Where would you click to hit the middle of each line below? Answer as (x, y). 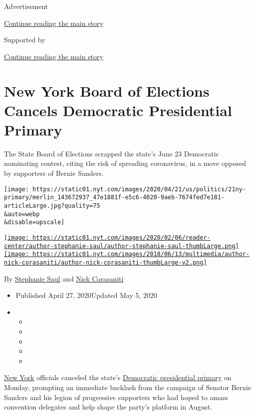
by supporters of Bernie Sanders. (54, 173)
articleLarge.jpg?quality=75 (52, 206)
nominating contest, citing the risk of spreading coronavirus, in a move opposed (125, 163)
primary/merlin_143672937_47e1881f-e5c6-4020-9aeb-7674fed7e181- (114, 198)
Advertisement (26, 6)
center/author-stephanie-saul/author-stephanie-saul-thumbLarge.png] (122, 246)
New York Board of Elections (107, 90)
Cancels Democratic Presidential (118, 110)
